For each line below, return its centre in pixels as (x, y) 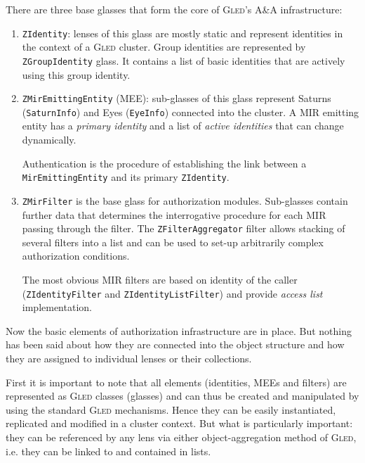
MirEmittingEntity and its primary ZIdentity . (126, 177)
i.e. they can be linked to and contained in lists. (108, 451)
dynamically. (49, 139)
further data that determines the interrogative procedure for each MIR (174, 214)
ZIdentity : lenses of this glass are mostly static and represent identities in (182, 33)
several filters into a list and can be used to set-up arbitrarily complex (173, 242)
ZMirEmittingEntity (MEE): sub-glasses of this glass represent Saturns (177, 98)
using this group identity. (76, 74)
